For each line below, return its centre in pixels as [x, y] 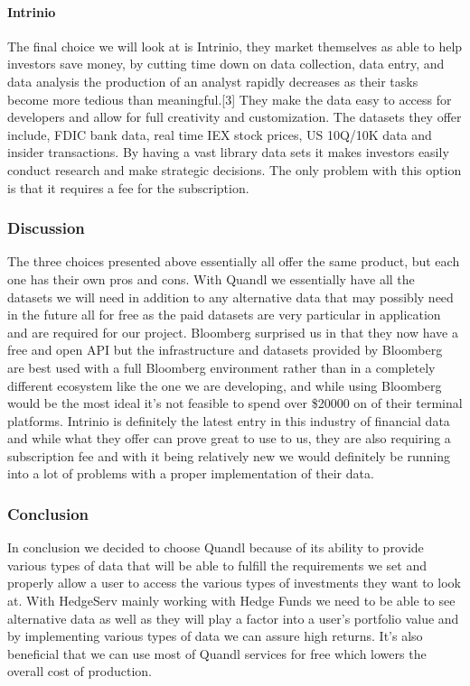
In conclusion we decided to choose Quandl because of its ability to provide [216, 547]
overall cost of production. [80, 671]
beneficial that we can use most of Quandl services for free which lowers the [217, 653]
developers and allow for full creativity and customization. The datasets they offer [235, 117]
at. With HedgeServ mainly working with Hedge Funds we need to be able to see [231, 601]
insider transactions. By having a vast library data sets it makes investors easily [228, 152]
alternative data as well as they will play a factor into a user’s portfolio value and [233, 618]
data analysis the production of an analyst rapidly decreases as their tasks [213, 81]
